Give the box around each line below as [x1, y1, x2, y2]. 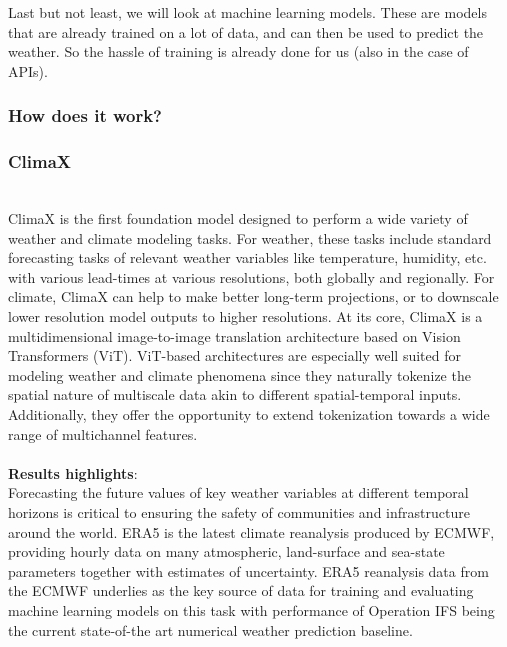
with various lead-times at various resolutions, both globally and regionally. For [8, 266, 495, 287]
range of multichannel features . [8, 423, 198, 444]
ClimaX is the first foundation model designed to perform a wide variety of [8, 208, 468, 229]
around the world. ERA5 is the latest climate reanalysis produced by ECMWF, [8, 521, 495, 542]
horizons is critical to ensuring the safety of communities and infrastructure [8, 501, 470, 522]
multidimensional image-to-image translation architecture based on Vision [8, 325, 461, 346]
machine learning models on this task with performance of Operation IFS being [8, 599, 495, 620]
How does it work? [8, 103, 163, 128]
